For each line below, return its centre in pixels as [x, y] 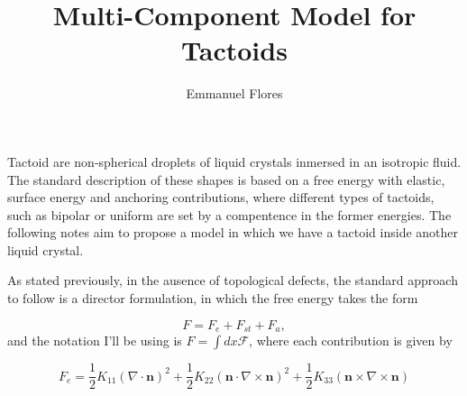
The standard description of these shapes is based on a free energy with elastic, [226, 179]
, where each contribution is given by [351, 341]
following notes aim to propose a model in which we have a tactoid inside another [233, 232]
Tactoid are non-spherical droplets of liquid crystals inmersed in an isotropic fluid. [234, 161]
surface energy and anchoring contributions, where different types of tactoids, [221, 197]
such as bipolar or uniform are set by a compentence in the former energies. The [229, 214]
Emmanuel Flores [234, 93]
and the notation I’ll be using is [95, 341]
